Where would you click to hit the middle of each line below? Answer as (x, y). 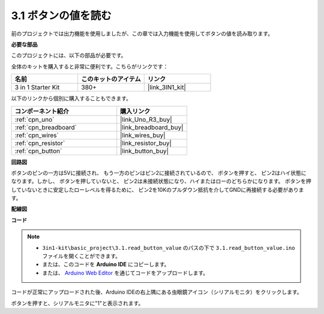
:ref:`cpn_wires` (37, 135)
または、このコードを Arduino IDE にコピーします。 (106, 264)
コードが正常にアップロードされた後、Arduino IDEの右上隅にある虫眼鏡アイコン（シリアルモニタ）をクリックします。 (157, 292)
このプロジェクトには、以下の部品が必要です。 (69, 55)
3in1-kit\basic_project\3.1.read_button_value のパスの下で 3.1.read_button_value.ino (169, 247)
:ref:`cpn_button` (38, 151)
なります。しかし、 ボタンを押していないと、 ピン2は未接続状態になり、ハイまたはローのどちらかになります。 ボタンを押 (161, 181)
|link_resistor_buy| (146, 143)
